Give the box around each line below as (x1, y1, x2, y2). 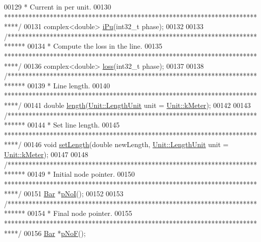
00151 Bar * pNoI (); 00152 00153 (24, 188, 123, 199)
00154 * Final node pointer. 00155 (27, 208, 133, 218)
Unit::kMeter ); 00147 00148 (4, 149, 88, 159)
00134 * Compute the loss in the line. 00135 (27, 41, 163, 51)
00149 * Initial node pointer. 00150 (27, 169, 135, 179)
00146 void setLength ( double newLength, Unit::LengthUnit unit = (24, 139, 229, 150)
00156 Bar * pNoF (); (24, 227, 86, 238)
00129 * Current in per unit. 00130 (4, 2, 111, 12)
